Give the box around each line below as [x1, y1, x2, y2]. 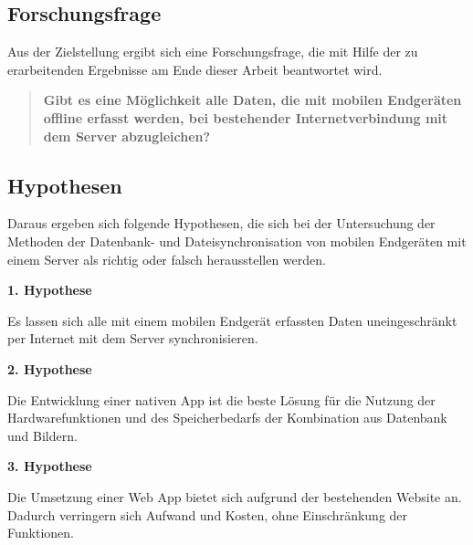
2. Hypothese [7, 359, 92, 378]
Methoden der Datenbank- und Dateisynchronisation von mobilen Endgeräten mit [7, 231, 467, 250]
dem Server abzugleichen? [43, 126, 211, 145]
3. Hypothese [7, 456, 92, 476]
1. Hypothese [7, 280, 92, 299]
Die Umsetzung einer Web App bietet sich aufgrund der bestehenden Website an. [7, 487, 462, 506]
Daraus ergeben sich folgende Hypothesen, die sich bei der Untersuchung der [7, 214, 436, 233]
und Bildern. [7, 425, 78, 445]
